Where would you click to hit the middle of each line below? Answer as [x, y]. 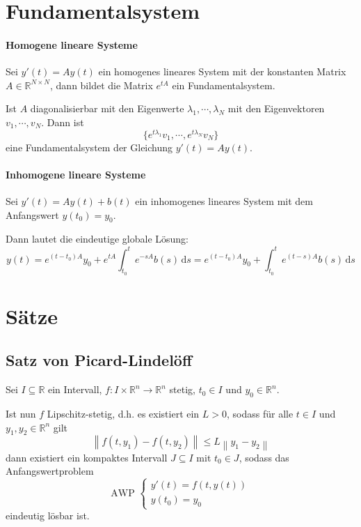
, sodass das [264, 457]
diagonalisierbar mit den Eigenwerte [107, 108]
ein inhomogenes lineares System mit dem [224, 201]
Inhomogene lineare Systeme [76, 174]
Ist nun [21, 414]
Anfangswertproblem [50, 471]
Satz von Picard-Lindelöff [99, 360]
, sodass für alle [260, 414]
